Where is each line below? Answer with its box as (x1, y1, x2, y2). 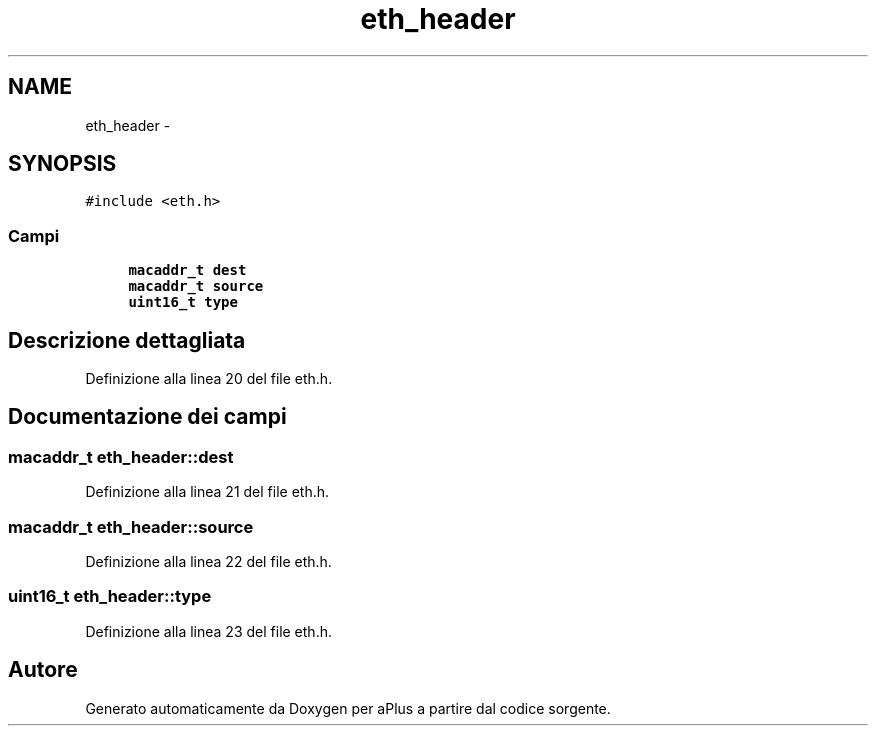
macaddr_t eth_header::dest (8, 446, 234, 467)
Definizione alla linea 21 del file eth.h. (85, 483, 330, 501)
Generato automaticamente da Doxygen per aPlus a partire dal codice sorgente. (85, 699, 611, 717)
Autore (8, 657, 78, 683)
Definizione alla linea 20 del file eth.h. (85, 370, 333, 388)
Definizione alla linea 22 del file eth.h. (85, 553, 332, 570)
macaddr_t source (128, 278, 264, 295)
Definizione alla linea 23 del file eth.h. (85, 622, 332, 640)
